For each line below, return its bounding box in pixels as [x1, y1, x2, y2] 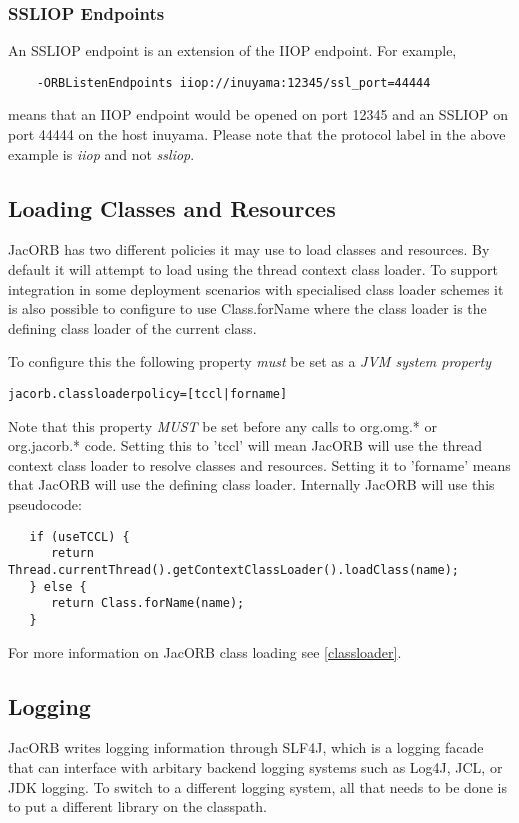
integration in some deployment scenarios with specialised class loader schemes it [8, 278, 504, 299]
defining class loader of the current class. [8, 317, 257, 338]
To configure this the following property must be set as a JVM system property [8, 351, 491, 372]
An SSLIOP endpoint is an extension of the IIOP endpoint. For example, [8, 40, 457, 61]
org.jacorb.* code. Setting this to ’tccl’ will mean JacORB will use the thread [8, 435, 483, 456]
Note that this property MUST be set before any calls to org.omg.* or [8, 415, 438, 436]
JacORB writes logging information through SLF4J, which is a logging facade [8, 737, 484, 758]
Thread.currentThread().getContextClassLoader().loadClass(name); [8, 562, 460, 577]
